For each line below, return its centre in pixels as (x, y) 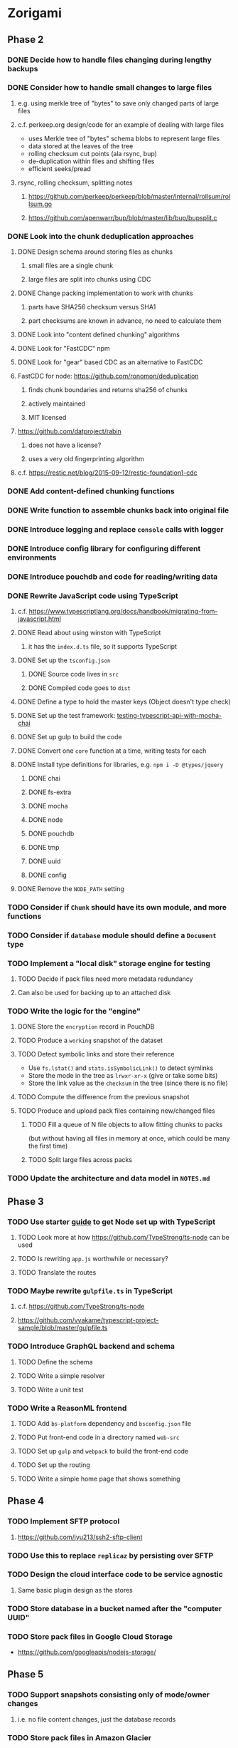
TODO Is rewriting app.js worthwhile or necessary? (93, 1259)
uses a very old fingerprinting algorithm (86, 459)
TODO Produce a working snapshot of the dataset (90, 1040)
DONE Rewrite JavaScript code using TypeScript (93, 595)
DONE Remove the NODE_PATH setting (71, 889)
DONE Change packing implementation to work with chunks (105, 293)
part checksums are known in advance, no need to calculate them (125, 321)
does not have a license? (65, 445)
